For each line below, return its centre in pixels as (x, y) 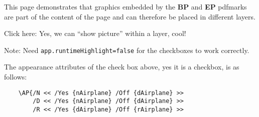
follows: (16, 77)
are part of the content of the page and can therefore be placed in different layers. (130, 16)
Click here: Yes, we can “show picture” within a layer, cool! (95, 33)
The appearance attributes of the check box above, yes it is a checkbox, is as (122, 67)
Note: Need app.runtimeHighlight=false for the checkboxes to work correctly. (127, 50)
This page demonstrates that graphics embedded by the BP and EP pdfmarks (125, 6)
